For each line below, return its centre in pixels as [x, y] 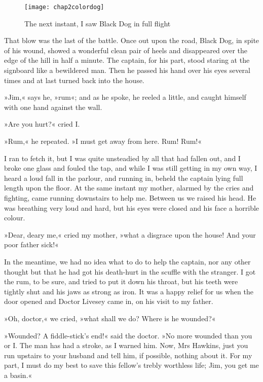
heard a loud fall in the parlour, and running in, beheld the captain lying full [124, 178]
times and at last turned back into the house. [74, 80]
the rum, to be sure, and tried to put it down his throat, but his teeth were [121, 281]
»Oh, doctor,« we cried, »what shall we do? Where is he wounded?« [110, 318]
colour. [15, 218]
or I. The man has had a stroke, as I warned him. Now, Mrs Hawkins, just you [126, 345]
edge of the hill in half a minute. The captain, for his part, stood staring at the [127, 60]
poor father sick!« [31, 244]
